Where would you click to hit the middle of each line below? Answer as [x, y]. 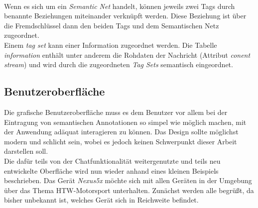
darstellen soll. [26, 151]
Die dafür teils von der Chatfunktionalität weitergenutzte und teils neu [112, 160]
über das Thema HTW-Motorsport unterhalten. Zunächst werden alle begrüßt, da [129, 190]
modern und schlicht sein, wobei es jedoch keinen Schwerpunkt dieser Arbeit [121, 141]
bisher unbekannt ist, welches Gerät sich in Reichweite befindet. [101, 200]
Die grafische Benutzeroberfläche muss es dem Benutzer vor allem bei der [116, 112]
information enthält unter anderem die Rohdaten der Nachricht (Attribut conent [127, 54]
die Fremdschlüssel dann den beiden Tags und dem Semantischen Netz [112, 25]
